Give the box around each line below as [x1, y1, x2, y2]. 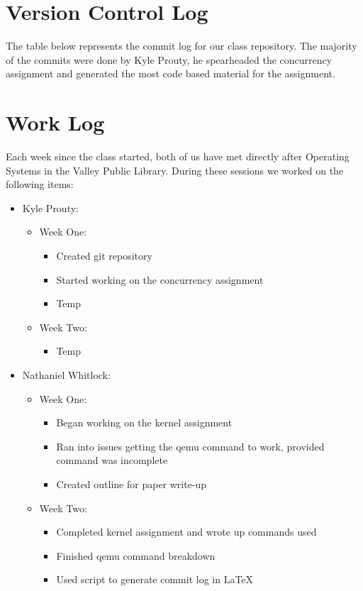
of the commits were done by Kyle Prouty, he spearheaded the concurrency [6, 52, 333, 67]
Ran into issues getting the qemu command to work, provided [56, 438, 325, 453]
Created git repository [56, 248, 152, 263]
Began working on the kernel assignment [56, 415, 233, 430]
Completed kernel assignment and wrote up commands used [56, 524, 317, 539]
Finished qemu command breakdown [56, 548, 216, 563]
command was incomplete [56, 453, 168, 468]
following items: [6, 177, 74, 192]
